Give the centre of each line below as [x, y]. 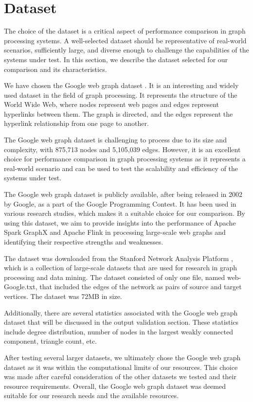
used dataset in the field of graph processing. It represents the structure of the [121, 95]
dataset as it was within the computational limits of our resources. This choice [121, 367]
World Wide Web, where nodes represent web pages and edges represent [111, 104]
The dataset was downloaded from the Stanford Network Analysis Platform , [118, 258]
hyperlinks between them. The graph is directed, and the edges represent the [118, 114]
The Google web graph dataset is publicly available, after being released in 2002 [123, 194]
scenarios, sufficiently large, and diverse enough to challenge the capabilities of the [126, 50]
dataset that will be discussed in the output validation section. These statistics [121, 322]
